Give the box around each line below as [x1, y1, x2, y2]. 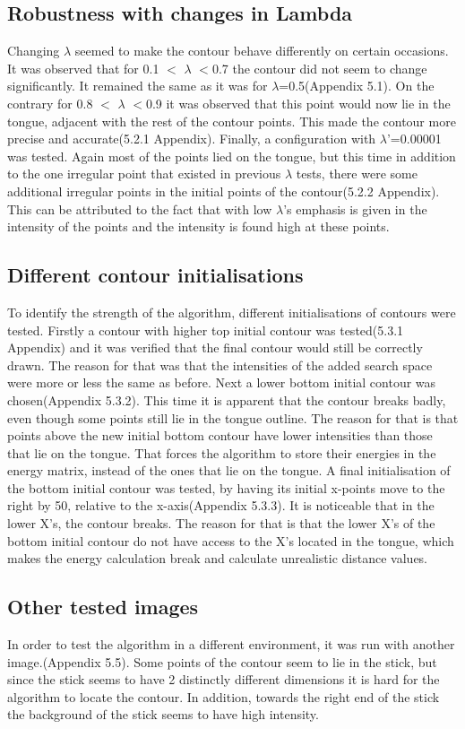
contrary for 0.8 [7, 93, 93, 112]
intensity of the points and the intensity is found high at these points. [7, 217, 390, 236]
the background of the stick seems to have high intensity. [7, 705, 319, 724]
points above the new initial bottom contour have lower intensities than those [7, 426, 433, 445]
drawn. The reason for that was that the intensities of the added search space [7, 355, 433, 374]
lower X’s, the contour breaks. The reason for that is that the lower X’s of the [7, 514, 435, 533]
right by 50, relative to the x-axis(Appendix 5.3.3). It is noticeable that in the [7, 496, 435, 515]
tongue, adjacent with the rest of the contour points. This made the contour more [7, 111, 456, 130]
